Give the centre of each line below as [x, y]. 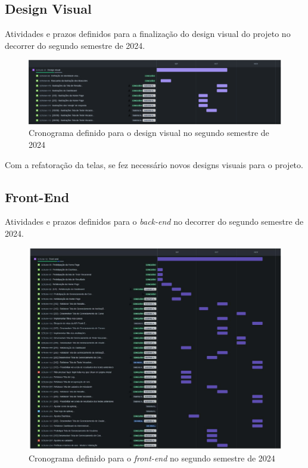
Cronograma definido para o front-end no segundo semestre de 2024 [152, 458]
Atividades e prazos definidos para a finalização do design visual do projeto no [148, 34]
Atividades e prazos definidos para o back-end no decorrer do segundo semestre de [154, 221]
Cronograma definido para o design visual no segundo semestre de [149, 133]
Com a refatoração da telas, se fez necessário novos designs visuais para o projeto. [154, 164]
